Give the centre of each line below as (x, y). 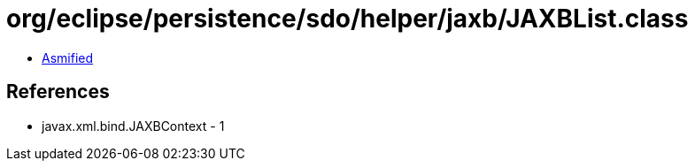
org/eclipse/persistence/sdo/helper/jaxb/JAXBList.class (347, 19)
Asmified (68, 57)
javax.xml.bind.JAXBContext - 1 (133, 126)
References (58, 92)
